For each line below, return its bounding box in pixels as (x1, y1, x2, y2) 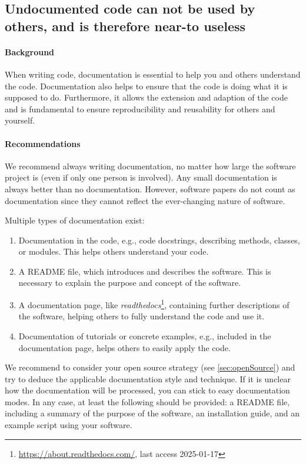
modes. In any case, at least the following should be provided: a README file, (5, 395, 290, 408)
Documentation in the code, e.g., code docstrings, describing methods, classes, (18, 233, 300, 246)
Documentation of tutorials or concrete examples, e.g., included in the (18, 329, 271, 342)
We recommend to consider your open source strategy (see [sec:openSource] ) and (5, 361, 295, 373)
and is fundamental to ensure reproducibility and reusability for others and (5, 102, 275, 115)
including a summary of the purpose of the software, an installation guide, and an (5, 407, 300, 419)
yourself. (5, 114, 35, 126)
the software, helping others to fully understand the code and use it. (18, 310, 265, 322)
